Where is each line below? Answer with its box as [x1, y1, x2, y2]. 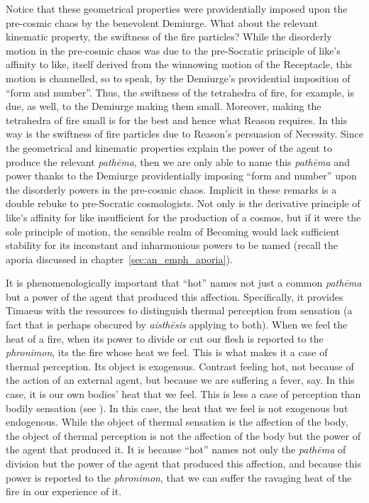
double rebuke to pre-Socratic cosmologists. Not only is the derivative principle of [6, 196, 360, 211]
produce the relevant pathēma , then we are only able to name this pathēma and [6, 154, 350, 169]
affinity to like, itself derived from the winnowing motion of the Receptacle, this [6, 57, 353, 72]
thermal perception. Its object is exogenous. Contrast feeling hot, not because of [6, 358, 354, 373]
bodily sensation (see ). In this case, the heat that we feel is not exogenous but [6, 400, 348, 415]
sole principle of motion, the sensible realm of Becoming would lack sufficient [6, 223, 340, 238]
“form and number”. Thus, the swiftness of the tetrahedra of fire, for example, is [6, 84, 355, 99]
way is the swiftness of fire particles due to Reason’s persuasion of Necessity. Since [6, 126, 363, 141]
